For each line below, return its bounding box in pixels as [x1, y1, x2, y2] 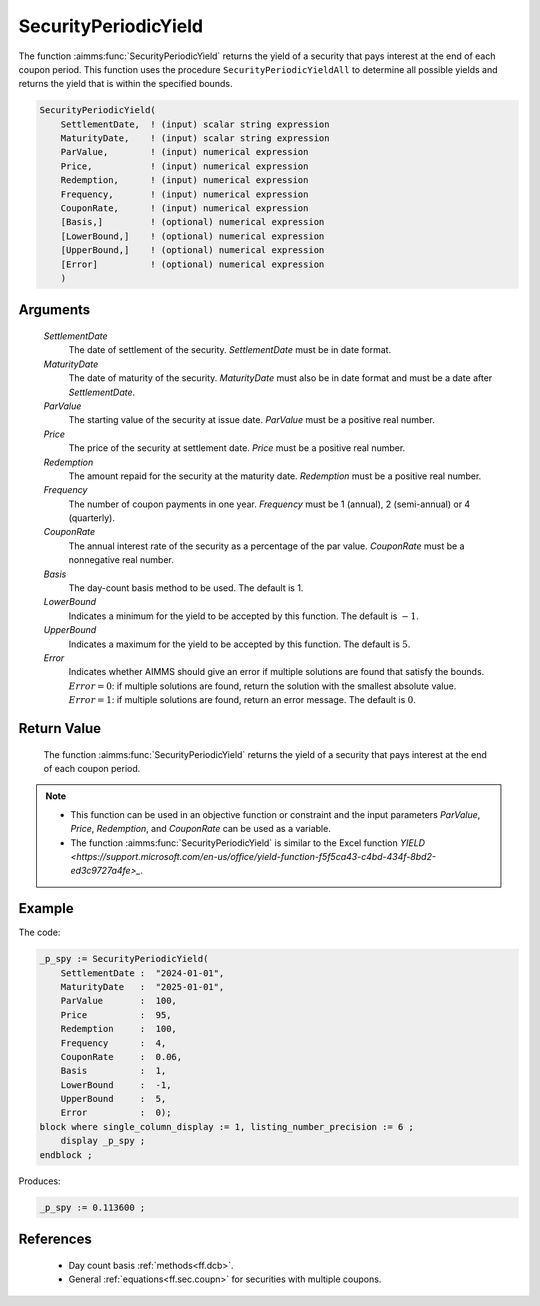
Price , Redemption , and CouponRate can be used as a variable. [70, 823, 332, 835]
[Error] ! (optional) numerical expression [60, 258, 325, 270]
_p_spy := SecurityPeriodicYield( [39, 953, 209, 965]
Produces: [18, 1175, 61, 1187]
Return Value [18, 720, 102, 737]
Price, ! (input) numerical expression [60, 160, 309, 172]
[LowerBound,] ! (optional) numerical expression [60, 230, 325, 242]
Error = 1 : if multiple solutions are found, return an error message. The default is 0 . [68, 694, 417, 706]
